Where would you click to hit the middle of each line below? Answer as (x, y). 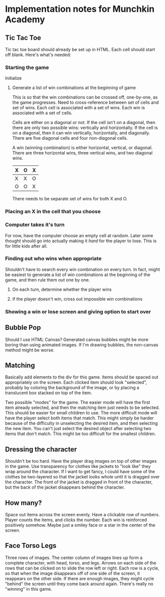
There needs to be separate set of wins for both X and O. (70, 199)
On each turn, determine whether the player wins (62, 289)
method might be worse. (30, 350)
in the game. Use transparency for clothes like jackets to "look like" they (78, 467)
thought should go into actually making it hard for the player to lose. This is (81, 241)
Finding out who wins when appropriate (53, 258)
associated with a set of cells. (42, 113)
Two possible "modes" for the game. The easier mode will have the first (78, 403)
